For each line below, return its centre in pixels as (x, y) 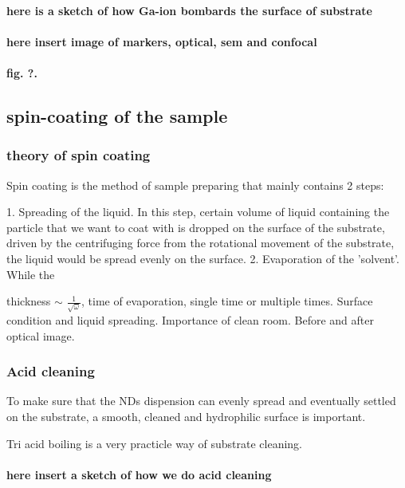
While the (31, 274)
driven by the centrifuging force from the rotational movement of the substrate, (201, 243)
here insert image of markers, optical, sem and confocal (162, 41)
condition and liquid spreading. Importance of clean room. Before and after (190, 320)
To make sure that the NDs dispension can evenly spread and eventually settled (201, 401)
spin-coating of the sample (117, 115)
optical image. (41, 335)
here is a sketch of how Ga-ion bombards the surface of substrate (189, 10)
